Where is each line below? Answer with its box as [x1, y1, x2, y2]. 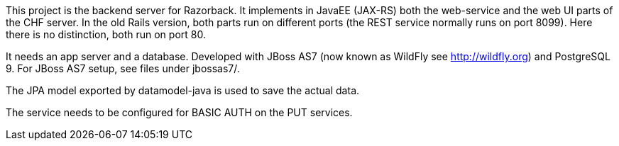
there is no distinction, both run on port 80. [6, 28, 206, 40]
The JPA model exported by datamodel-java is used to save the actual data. [6, 84, 360, 96]
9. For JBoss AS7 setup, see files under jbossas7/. [6, 62, 240, 74]
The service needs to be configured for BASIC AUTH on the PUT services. [6, 106, 353, 118]
